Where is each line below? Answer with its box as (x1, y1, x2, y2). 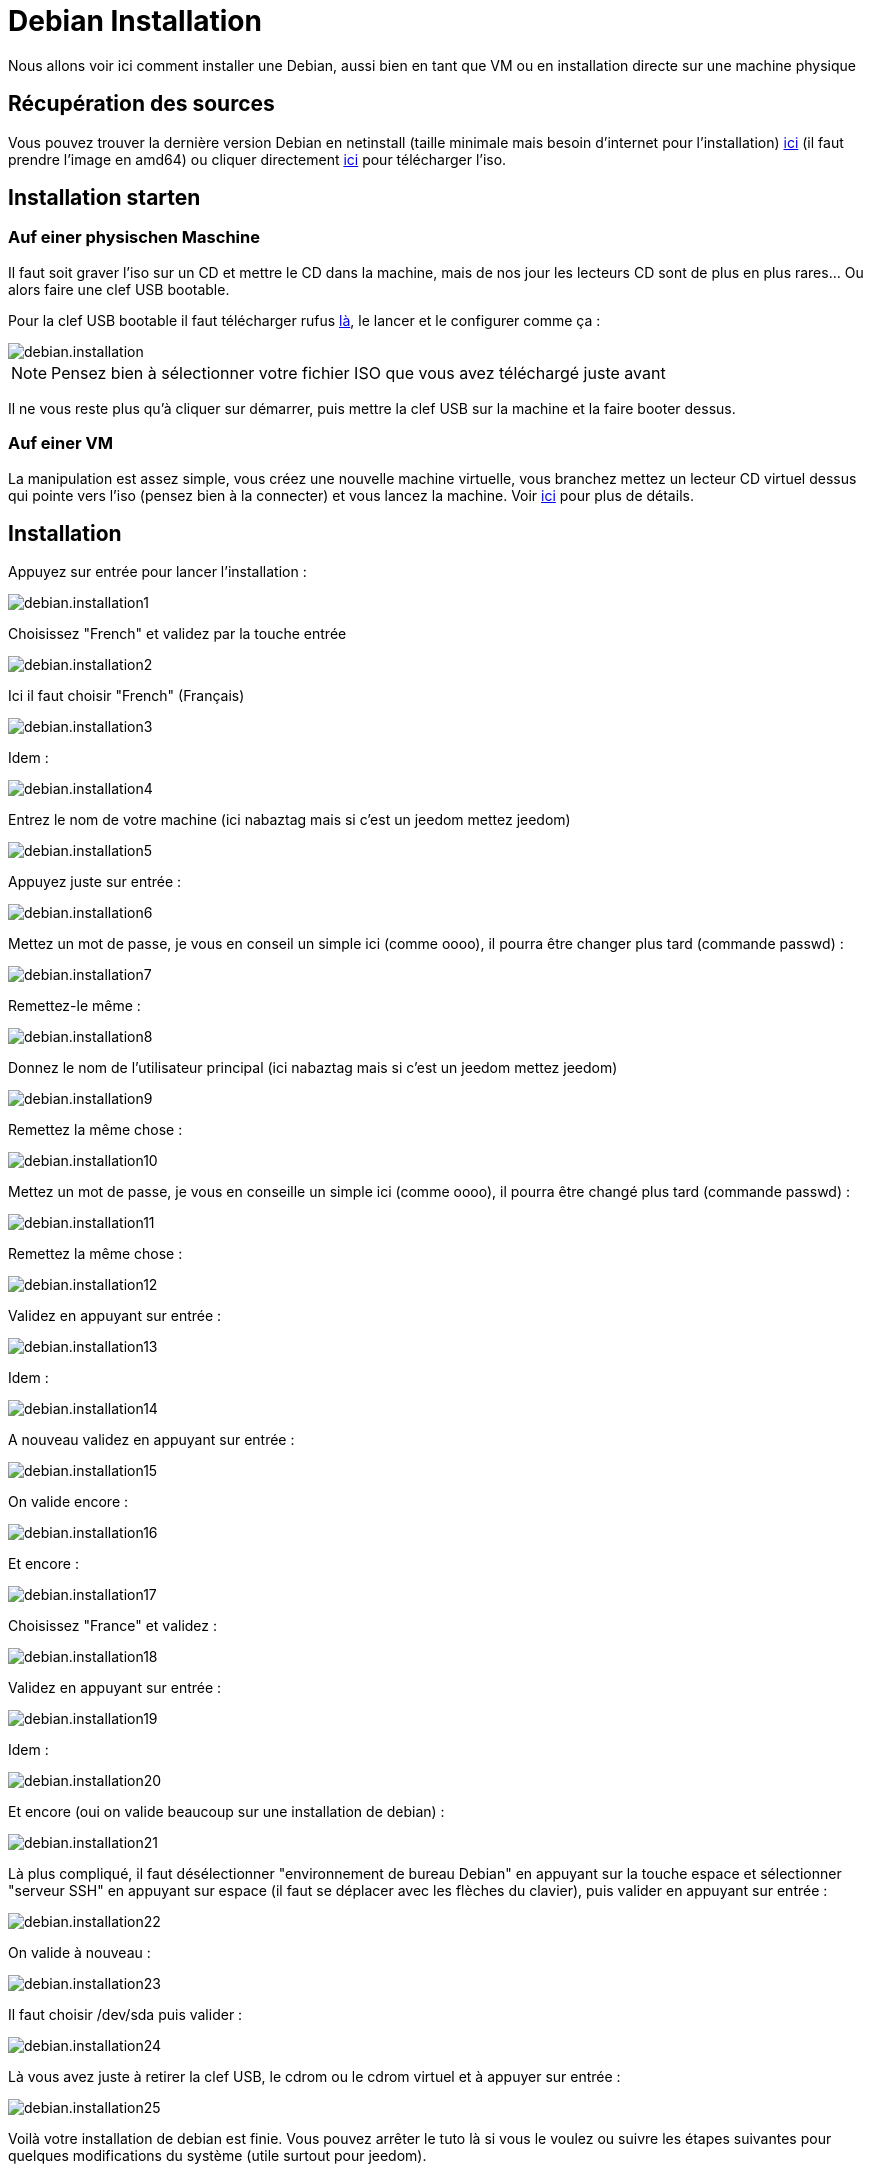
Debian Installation (8, 4, 262, 38)
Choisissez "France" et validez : (8, 1617, 218, 1635)
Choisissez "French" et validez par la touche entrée (8, 625, 347, 643)
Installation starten (8, 185, 201, 211)
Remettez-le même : (8, 997, 141, 1015)
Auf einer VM (8, 433, 113, 454)
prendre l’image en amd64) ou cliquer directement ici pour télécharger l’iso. (8, 150, 507, 168)
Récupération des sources (8, 91, 275, 117)
